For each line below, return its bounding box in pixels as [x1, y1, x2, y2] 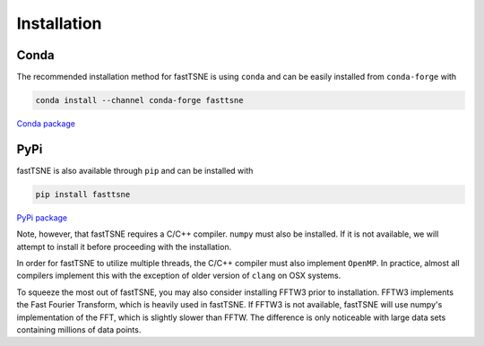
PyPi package [16, 212, 68, 223]
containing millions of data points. [16, 324, 142, 335]
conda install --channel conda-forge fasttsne [35, 95, 244, 106]
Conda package [16, 118, 76, 129]
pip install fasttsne [35, 189, 131, 199]
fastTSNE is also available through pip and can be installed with [16, 165, 254, 176]
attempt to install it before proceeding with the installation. [16, 241, 232, 252]
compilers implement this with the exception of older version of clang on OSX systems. [16, 270, 341, 281]
